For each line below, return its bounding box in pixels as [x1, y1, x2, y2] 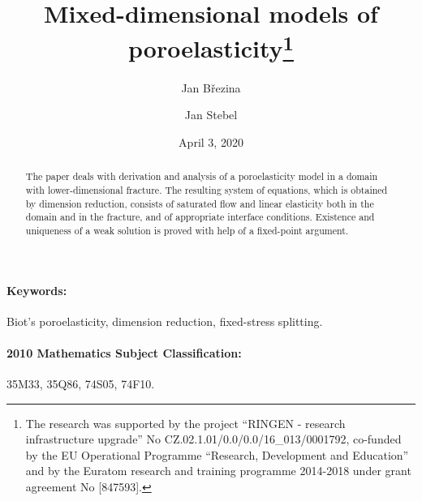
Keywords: [6, 281, 67, 298]
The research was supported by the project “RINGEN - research [25, 414, 346, 431]
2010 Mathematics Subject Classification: [6, 344, 242, 361]
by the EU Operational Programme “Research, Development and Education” [25, 446, 409, 463]
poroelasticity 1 [128, 28, 294, 65]
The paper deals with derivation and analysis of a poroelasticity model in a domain [25, 169, 378, 183]
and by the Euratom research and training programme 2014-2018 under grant [25, 462, 411, 479]
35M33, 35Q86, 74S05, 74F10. [6, 375, 155, 392]
